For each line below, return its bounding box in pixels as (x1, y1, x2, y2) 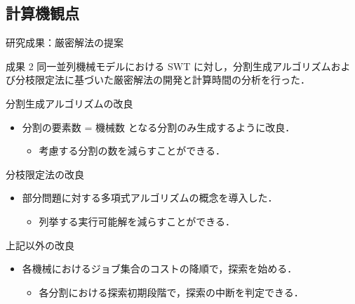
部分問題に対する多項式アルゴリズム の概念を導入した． (22, 190, 278, 205)
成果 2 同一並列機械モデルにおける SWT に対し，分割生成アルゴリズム (6, 58, 331, 73)
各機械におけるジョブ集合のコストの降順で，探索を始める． (22, 261, 297, 276)
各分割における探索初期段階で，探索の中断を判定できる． (39, 284, 304, 299)
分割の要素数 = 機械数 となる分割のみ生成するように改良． (22, 119, 295, 134)
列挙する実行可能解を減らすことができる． (39, 213, 236, 228)
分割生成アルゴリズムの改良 (6, 95, 133, 110)
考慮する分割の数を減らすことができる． (39, 143, 226, 158)
